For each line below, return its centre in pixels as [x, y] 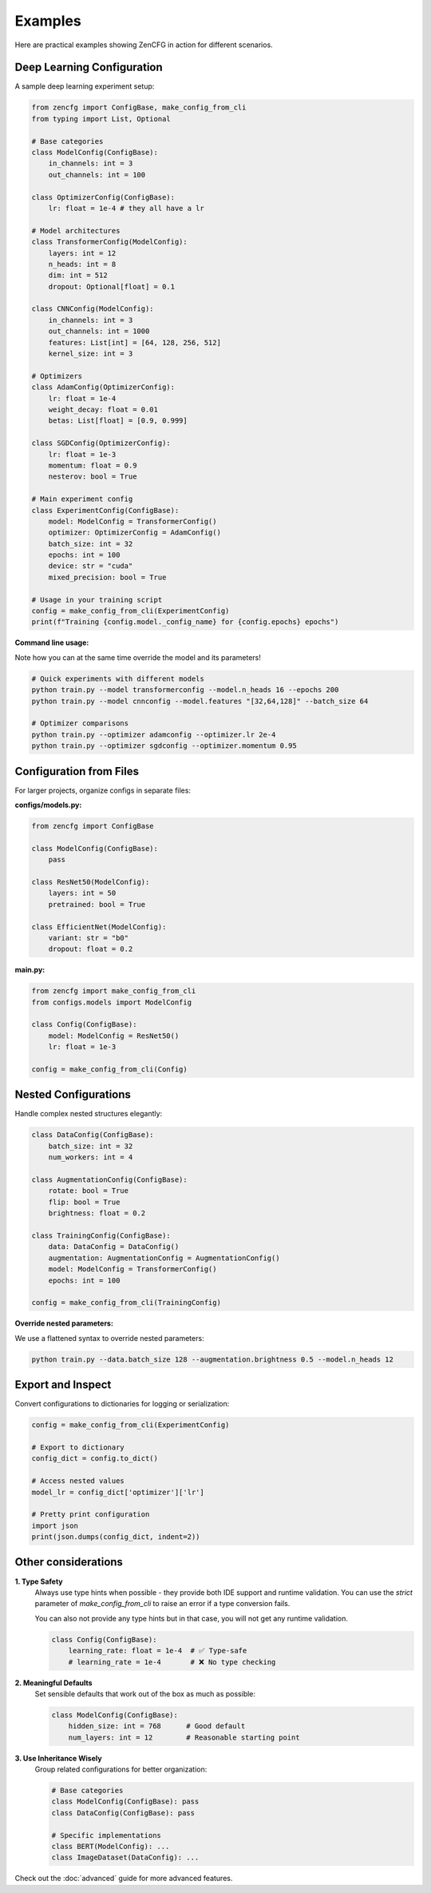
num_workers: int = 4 [91, 1157]
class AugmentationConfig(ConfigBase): [109, 1180]
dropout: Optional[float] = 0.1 [112, 286]
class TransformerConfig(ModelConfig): [109, 242]
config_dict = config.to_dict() [95, 1459]
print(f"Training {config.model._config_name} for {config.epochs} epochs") [185, 622]
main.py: [30, 970]
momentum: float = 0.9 [93, 465]
